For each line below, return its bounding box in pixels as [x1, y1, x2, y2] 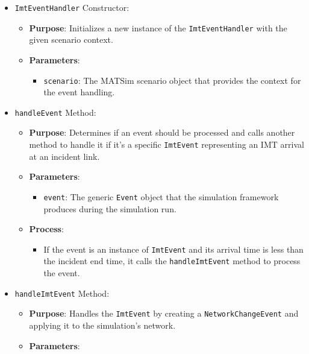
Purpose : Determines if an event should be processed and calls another [29, 126, 295, 139]
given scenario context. [29, 33, 113, 46]
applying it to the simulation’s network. [29, 318, 176, 331]
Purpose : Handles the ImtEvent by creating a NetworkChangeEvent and [29, 307, 299, 320]
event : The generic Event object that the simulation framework [43, 190, 279, 203]
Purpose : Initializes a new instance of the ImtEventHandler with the [29, 21, 287, 34]
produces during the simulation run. [43, 202, 176, 215]
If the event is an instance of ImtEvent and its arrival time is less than [43, 242, 304, 255]
